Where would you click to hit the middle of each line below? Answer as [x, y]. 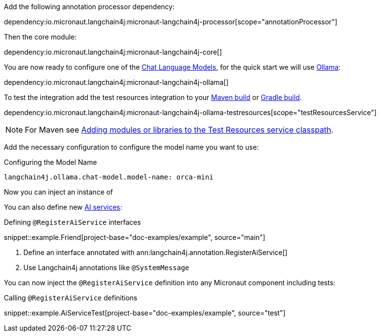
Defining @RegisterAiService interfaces [73, 222]
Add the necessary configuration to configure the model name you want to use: [132, 147]
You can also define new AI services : [63, 207]
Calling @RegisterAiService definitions [71, 298]
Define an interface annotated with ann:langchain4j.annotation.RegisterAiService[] [155, 252]
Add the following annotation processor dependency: [89, 7]
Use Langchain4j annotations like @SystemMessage [106, 267]
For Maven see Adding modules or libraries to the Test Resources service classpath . [179, 130]
